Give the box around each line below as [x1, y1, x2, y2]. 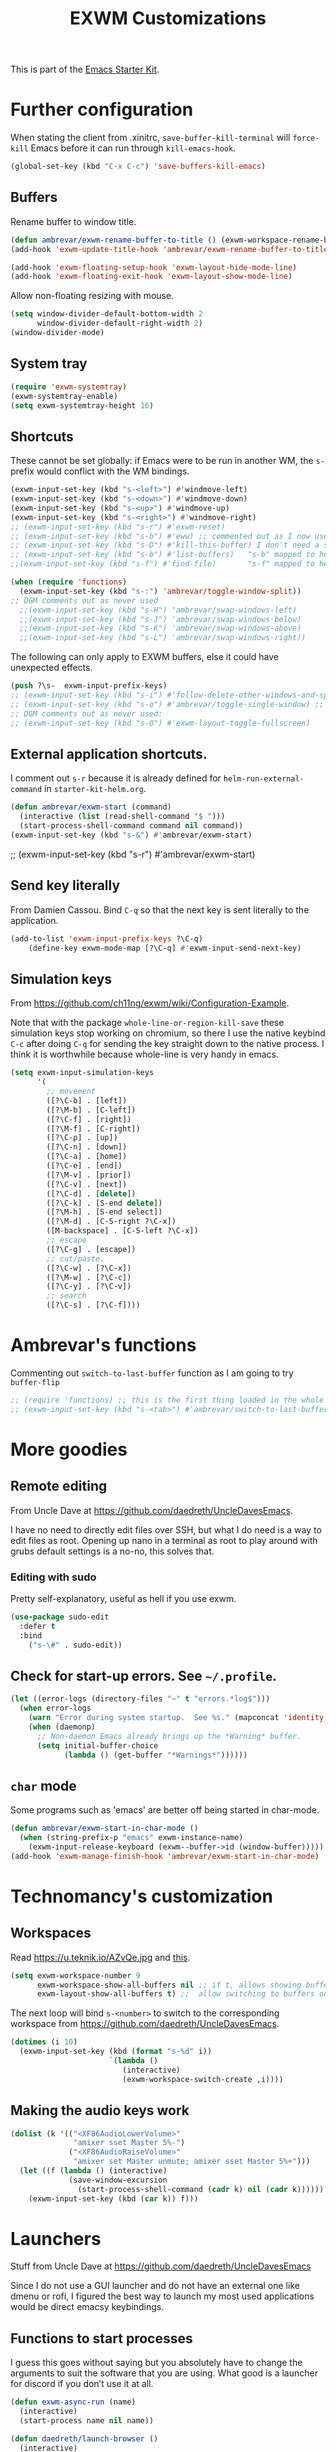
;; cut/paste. [46, 1253, 105, 1264]
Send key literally [10, 877, 121, 894]
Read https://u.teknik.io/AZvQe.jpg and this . [10, 1951, 191, 1963]
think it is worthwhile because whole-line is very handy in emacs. [10, 1048, 280, 1061]
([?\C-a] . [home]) [46, 1152, 128, 1162]
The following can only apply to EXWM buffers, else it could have [10, 651, 279, 663]
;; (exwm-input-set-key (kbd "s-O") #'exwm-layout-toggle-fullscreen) [10, 718, 311, 728]
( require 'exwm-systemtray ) [10, 382, 128, 392]
